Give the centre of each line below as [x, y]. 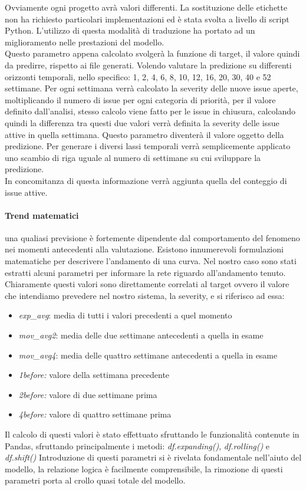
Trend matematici [42, 215]
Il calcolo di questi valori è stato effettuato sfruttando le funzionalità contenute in [152, 434]
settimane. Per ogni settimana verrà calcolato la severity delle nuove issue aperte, [152, 88]
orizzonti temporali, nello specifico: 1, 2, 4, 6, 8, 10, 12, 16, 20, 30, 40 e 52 [138, 76]
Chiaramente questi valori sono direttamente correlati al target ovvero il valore [147, 284]
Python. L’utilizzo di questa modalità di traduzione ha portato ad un [130, 30]
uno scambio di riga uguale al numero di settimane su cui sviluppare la [133, 157]
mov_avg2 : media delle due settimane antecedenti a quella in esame [141, 335]
